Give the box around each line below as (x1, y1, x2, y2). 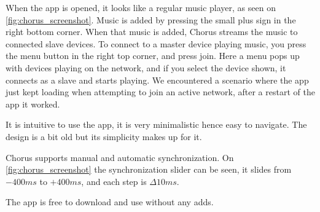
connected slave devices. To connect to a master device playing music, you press (6, 37, 306, 50)
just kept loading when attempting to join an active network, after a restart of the (6, 85, 315, 98)
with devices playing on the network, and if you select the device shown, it (6, 61, 286, 74)
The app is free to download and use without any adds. (6, 195, 214, 208)
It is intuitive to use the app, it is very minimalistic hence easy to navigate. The (6, 118, 307, 131)
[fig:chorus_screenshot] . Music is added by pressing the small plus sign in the (6, 13, 296, 26)
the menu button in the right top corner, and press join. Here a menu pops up (6, 49, 300, 62)
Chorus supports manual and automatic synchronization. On (6, 151, 234, 163)
